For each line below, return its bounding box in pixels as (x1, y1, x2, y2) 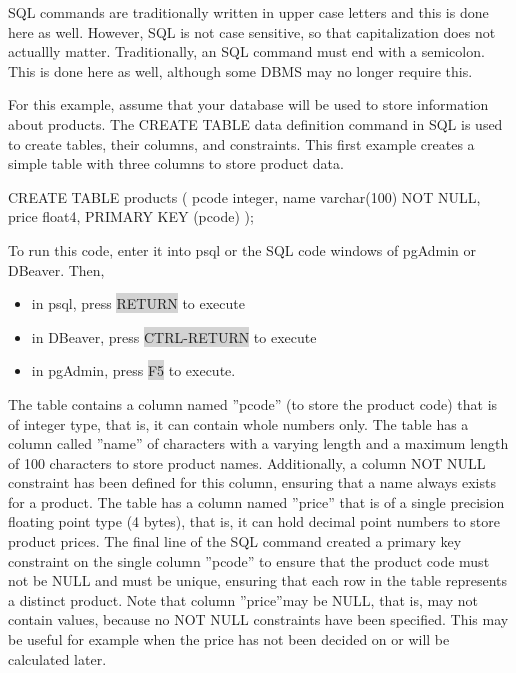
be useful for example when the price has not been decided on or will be (8, 629, 450, 650)
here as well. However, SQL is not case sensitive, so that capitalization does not (8, 21, 496, 42)
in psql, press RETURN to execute (31, 293, 245, 314)
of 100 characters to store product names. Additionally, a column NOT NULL (8, 452, 486, 473)
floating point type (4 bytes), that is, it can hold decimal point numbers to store (8, 511, 500, 532)
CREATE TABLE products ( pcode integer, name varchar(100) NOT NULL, (8, 186, 481, 207)
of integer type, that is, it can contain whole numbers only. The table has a (8, 413, 469, 434)
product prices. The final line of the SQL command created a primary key (8, 531, 462, 552)
